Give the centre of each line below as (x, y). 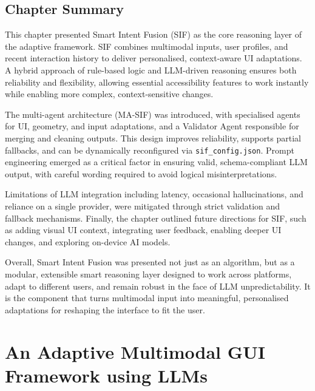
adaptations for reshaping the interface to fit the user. (105, 309)
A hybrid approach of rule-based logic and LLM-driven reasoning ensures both (151, 70)
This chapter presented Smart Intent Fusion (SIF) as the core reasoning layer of (154, 34)
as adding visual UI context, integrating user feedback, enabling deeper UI (143, 230)
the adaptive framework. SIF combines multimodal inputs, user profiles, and (147, 46)
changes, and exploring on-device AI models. (88, 241)
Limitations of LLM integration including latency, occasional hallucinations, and (154, 194)
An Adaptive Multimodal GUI (135, 351)
